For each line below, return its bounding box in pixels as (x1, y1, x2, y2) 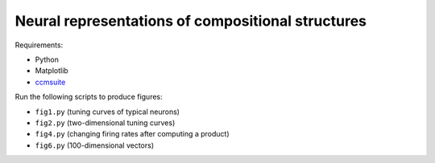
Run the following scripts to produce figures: (14, 92, 163, 102)
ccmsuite (35, 77, 66, 87)
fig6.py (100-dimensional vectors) (35, 141, 155, 150)
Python (35, 55, 60, 64)
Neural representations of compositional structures (14, 12, 367, 30)
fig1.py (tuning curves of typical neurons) (35, 107, 180, 116)
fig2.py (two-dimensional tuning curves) (35, 117, 176, 128)
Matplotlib (35, 66, 68, 75)
